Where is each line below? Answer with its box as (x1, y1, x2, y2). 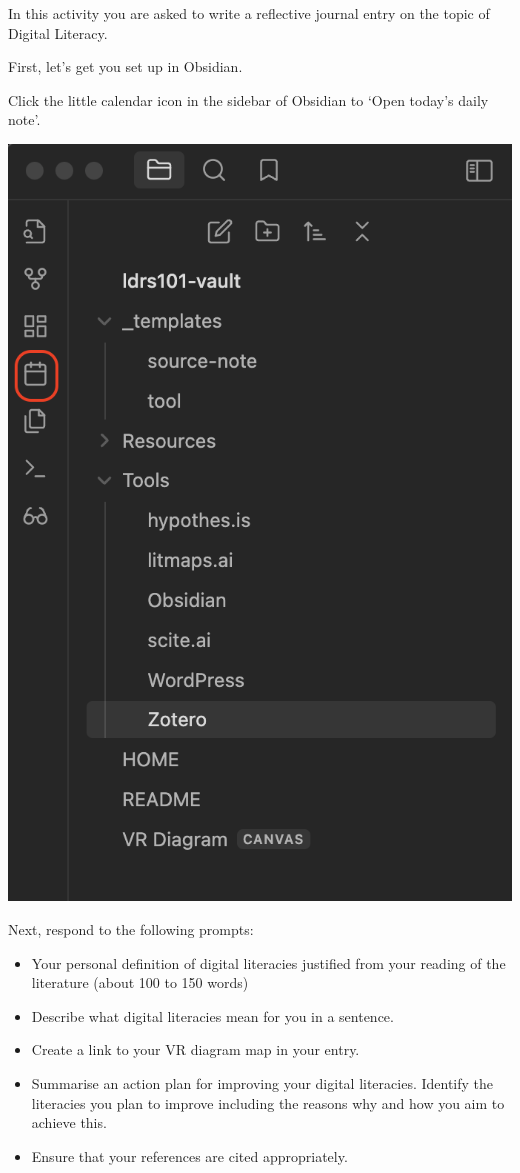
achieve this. (31, 1112, 107, 1133)
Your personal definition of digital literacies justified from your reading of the (31, 952, 506, 973)
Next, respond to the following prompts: (8, 919, 254, 940)
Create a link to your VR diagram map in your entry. (31, 1039, 360, 1060)
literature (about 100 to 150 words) (31, 972, 249, 993)
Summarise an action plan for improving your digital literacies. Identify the (31, 1073, 494, 1093)
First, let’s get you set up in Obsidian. (8, 56, 243, 77)
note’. (8, 109, 41, 130)
